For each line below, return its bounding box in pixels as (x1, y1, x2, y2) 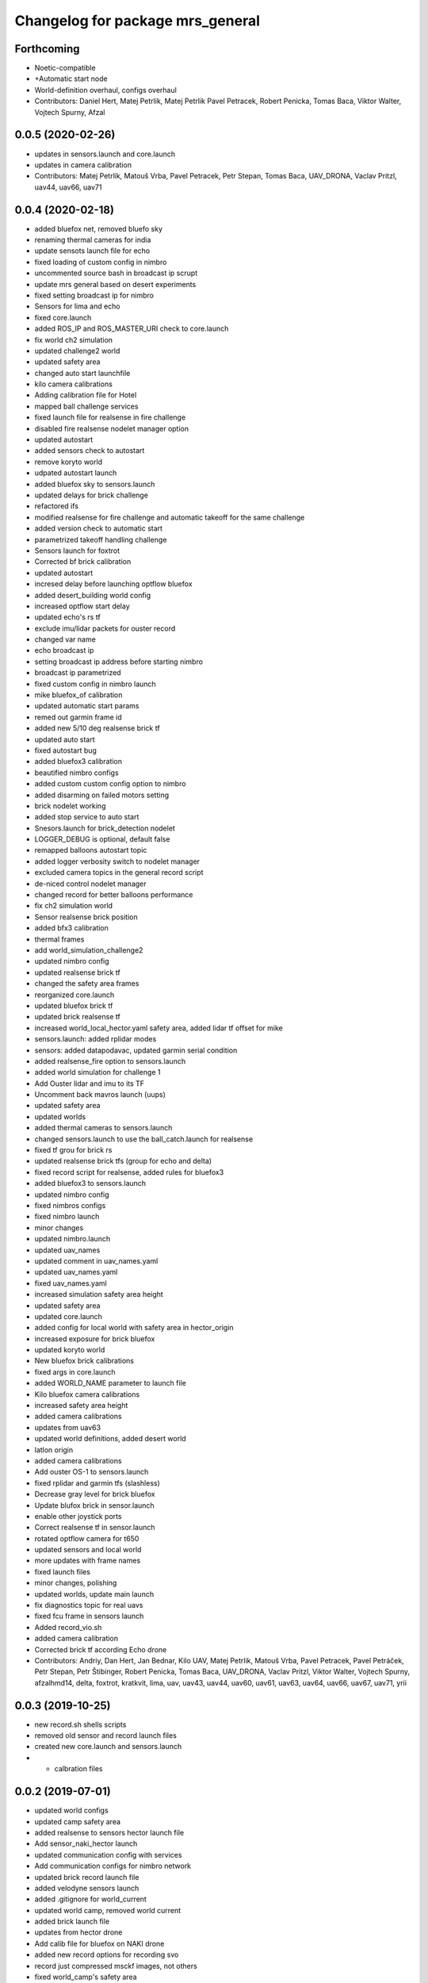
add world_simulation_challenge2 (34, 945, 143, 955)
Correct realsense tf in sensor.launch (34, 1523, 155, 1532)
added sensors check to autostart (34, 446, 145, 455)
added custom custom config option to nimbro (34, 779, 186, 788)
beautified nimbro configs (34, 768, 119, 777)
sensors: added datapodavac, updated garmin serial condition (34, 1045, 238, 1055)
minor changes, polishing (34, 1578, 117, 1588)
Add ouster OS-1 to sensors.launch (34, 1467, 149, 1477)
